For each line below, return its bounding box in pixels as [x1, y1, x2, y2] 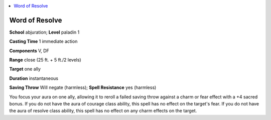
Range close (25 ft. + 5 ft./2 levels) [9, 57, 81, 63]
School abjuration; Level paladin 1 [9, 29, 80, 35]
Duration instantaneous [9, 75, 59, 81]
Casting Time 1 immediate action [9, 38, 78, 45]
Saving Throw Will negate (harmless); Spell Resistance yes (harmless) [9, 84, 157, 90]
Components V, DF [9, 48, 50, 54]
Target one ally [9, 66, 41, 72]
